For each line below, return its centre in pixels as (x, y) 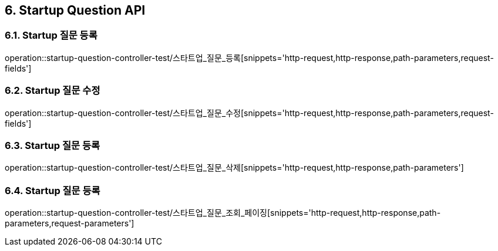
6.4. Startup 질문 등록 (53, 190)
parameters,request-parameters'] (70, 223)
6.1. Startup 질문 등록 (51, 35)
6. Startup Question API (75, 10)
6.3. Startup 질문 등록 (52, 145)
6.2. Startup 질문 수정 (53, 91)
